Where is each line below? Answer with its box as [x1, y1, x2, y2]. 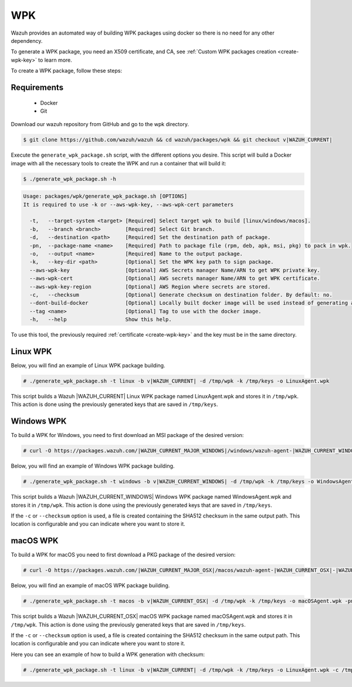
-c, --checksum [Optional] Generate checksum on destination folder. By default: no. [29, 291, 333, 298]
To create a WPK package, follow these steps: [11, 67, 123, 75]
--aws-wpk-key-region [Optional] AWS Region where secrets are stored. [29, 283, 271, 290]
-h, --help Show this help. [29, 316, 172, 323]
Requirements [11, 82, 64, 92]
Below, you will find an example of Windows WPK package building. [11, 462, 175, 469]
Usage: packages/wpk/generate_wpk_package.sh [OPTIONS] [23, 193, 188, 199]
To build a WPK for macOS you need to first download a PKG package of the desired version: [11, 551, 236, 559]
